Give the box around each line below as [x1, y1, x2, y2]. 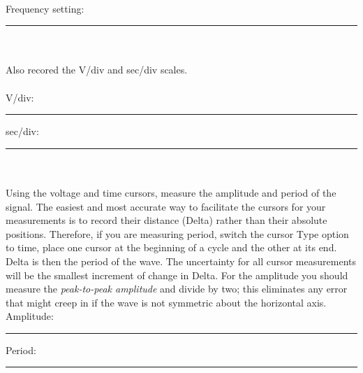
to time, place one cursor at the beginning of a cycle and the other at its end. [6, 240, 337, 255]
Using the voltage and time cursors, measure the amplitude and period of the [6, 185, 336, 199]
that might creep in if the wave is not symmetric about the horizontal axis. [6, 295, 327, 309]
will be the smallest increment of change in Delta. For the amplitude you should [6, 267, 348, 282]
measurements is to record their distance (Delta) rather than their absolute [6, 213, 327, 227]
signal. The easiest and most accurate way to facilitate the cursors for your [6, 199, 326, 213]
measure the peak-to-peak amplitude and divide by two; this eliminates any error [6, 281, 348, 296]
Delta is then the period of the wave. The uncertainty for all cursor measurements [6, 253, 356, 268]
